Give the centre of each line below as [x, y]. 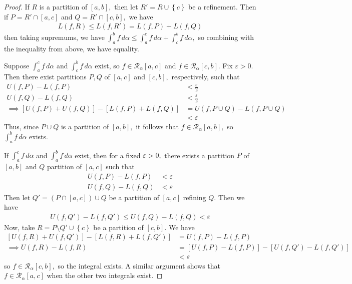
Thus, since [21, 126]
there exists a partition [200, 155]
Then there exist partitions [45, 77]
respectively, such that [206, 77]
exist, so [107, 65]
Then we [231, 197]
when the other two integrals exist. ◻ [105, 275]
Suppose [17, 65]
